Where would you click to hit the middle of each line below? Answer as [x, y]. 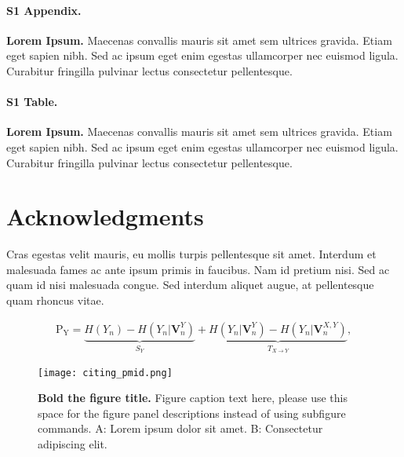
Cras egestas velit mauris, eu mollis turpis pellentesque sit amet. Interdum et [191, 254]
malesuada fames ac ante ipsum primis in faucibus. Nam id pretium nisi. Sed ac [198, 269]
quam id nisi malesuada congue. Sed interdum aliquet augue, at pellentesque [190, 285]
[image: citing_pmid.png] [105, 373]
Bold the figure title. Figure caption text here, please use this [193, 398]
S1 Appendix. [44, 10]
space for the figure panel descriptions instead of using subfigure [192, 413]
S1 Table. [32, 102]
